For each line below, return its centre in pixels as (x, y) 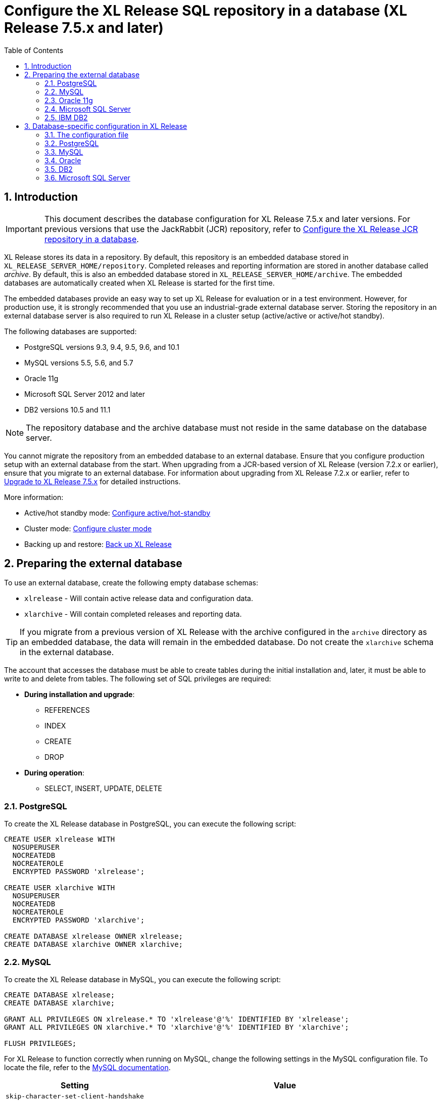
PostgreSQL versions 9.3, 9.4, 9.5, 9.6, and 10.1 (102, 347)
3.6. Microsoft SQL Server (87, 177)
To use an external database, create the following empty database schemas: (131, 583)
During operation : (54, 773)
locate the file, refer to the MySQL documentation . (87, 1067)
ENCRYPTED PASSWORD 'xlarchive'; (79, 920)
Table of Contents (34, 50)
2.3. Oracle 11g (69, 100)
